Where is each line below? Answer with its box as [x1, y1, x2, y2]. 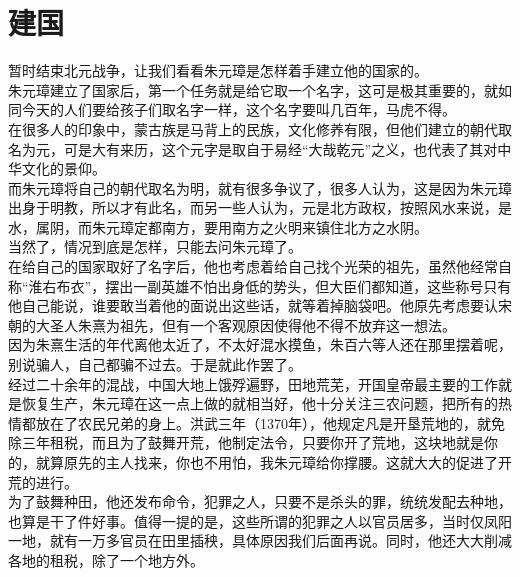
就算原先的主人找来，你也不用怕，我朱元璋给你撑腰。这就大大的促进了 [35, 452, 498, 472]
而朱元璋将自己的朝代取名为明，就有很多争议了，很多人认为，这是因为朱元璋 [8, 177, 512, 198]
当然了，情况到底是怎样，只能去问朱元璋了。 [8, 236, 302, 257]
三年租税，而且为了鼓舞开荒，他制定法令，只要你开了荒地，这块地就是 [21, 432, 484, 453]
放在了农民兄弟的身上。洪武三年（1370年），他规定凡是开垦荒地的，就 [35, 412, 491, 433]
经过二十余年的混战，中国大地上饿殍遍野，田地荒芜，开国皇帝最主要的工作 [8, 373, 498, 394]
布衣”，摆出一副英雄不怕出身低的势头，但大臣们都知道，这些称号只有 [56, 275, 512, 296]
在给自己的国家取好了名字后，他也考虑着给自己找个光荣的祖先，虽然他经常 [8, 256, 498, 277]
